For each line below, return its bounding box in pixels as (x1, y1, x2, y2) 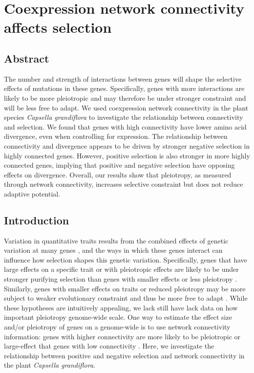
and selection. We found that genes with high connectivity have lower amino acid (4, 121, 247, 132)
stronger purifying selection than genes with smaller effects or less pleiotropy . (4, 274, 237, 284)
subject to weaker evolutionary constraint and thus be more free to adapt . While (4, 293, 248, 303)
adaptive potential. (4, 188, 61, 198)
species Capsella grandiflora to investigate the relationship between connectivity (4, 112, 243, 122)
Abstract (4, 50, 49, 66)
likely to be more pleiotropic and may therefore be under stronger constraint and (4, 92, 246, 103)
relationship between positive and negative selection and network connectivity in (4, 350, 245, 360)
